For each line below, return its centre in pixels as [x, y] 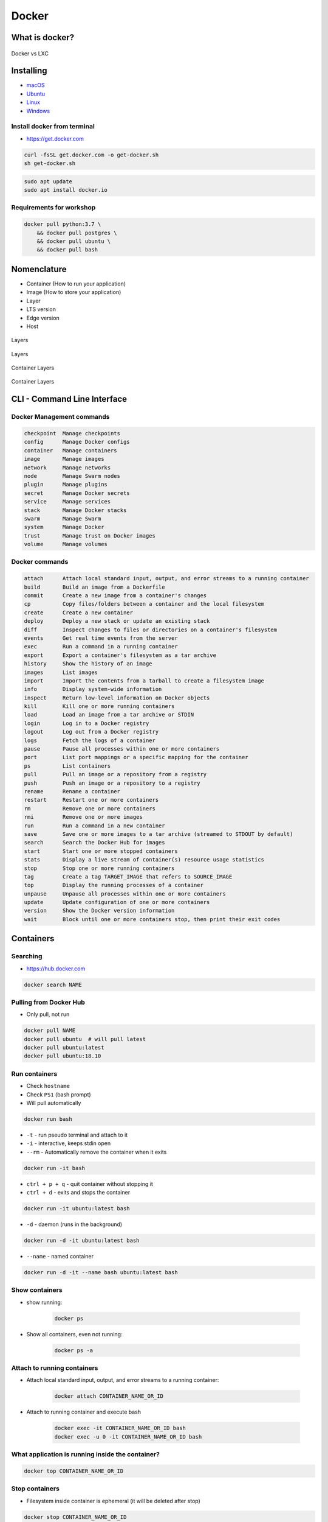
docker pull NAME [50, 1031]
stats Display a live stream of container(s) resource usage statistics [144, 860]
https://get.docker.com [55, 139]
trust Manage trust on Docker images [90, 535]
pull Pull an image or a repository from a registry [115, 774]
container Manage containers [71, 450]
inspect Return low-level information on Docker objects [117, 698]
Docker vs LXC [30, 53]
